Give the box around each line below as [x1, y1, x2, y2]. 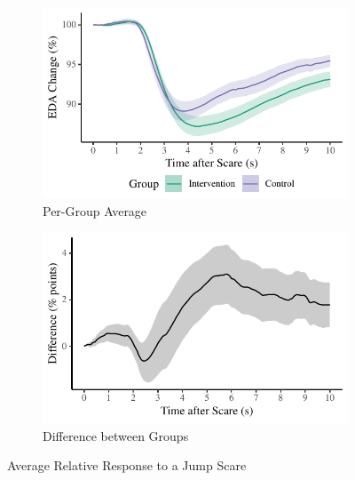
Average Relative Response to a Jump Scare [7, 456, 247, 475]
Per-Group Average [43, 201, 147, 220]
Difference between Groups [43, 426, 189, 444]
